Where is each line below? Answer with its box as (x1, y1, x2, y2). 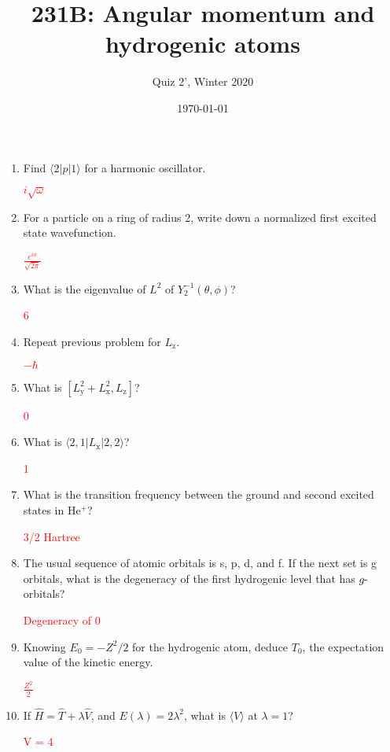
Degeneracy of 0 (23, 611, 101, 628)
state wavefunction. (23, 224, 116, 241)
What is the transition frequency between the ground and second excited (23, 486, 374, 503)
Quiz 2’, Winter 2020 (152, 73, 254, 90)
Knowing (23, 638, 66, 654)
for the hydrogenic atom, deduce (132, 638, 289, 654)
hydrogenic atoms (105, 28, 300, 60)
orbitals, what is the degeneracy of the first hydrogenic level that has (23, 570, 355, 586)
